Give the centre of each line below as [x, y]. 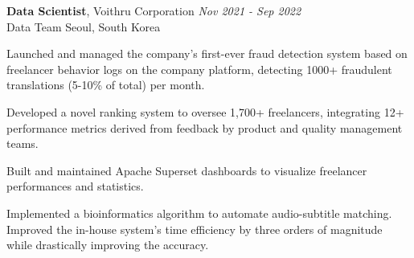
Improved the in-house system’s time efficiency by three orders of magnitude [195, 229]
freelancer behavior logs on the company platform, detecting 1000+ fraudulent [199, 69]
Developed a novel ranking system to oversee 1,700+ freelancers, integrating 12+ [205, 111]
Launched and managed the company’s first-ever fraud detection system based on [207, 53]
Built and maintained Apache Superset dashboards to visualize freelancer [187, 170]
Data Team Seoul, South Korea [84, 26]
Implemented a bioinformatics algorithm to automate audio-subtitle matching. [199, 213]
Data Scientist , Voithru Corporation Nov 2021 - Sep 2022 [154, 10]
